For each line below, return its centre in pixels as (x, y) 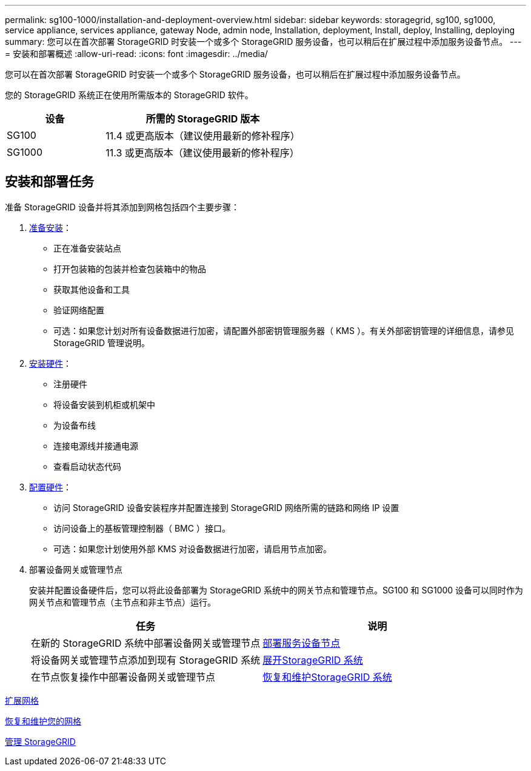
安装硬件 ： (50, 363)
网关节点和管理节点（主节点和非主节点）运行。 (122, 602)
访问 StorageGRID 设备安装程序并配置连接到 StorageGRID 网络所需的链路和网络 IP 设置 (226, 507)
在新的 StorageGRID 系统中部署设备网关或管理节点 (146, 643)
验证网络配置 (79, 310)
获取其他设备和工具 (92, 289)
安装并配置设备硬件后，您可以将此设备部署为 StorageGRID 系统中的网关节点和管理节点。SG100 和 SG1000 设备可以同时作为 (276, 590)
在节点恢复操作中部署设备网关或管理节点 (123, 677)
